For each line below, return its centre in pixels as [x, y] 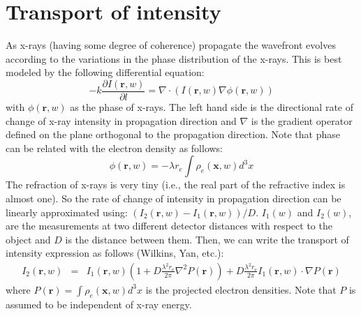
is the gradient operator [302, 120]
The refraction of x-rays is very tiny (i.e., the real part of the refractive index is [176, 185]
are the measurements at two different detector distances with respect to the [169, 226]
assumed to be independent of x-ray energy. [99, 304]
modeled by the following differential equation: [105, 72]
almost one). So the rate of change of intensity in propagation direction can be [174, 198]
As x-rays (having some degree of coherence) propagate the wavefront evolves [171, 45]
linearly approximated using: [67, 212]
